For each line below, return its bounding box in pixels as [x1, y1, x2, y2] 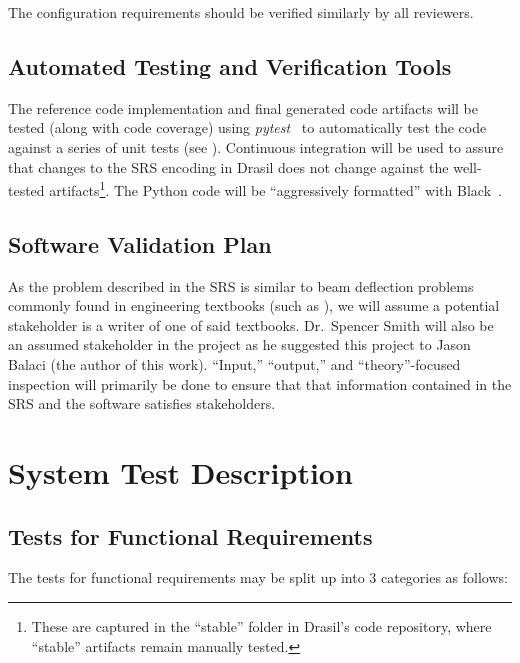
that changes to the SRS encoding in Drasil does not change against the [8, 156, 449, 177]
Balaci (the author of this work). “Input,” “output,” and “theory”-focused [8, 354, 461, 374]
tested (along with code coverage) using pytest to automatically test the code [8, 117, 487, 138]
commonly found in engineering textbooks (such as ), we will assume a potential [8, 295, 500, 316]
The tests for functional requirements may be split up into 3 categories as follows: [8, 567, 508, 588]
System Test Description [8, 451, 353, 492]
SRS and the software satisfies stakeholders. [8, 393, 276, 414]
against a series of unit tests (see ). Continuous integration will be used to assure [8, 136, 504, 157]
